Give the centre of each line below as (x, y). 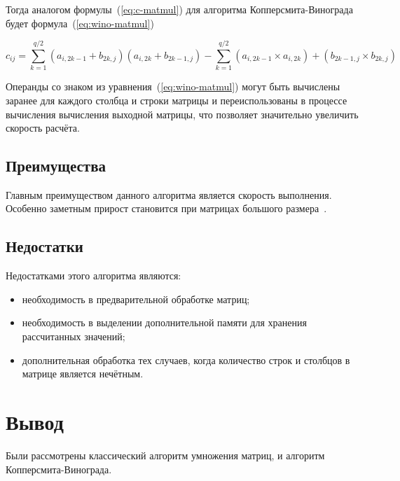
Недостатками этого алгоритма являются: (94, 276)
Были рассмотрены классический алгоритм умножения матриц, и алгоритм (165, 455)
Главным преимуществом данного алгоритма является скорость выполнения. (169, 194)
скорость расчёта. (43, 128)
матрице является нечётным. (83, 374)
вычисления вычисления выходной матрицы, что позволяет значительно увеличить (182, 114)
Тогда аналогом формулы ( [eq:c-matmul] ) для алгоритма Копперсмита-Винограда (179, 9)
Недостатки (44, 246)
